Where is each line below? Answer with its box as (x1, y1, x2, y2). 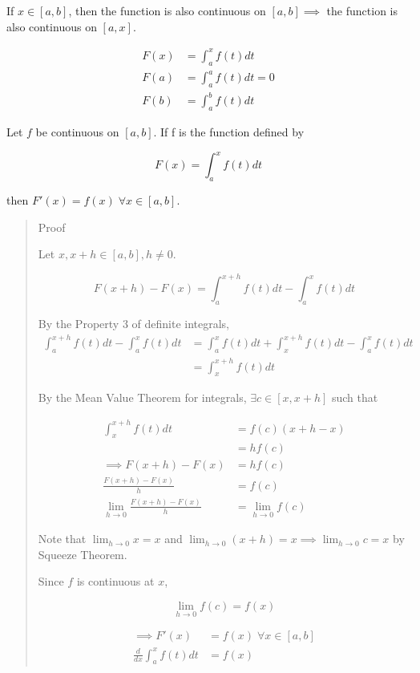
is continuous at (76, 573, 155, 590)
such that (331, 389, 378, 406)
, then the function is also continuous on (68, 2, 266, 18)
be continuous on (35, 124, 119, 140)
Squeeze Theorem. (38, 545, 127, 562)
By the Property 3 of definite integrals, (38, 315, 230, 332)
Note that (38, 530, 87, 547)
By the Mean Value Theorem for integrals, (38, 389, 247, 406)
